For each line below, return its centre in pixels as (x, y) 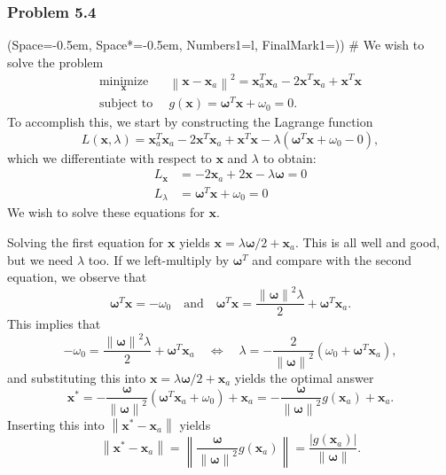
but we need (40, 259)
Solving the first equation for (86, 242)
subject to (126, 104)
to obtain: (290, 157)
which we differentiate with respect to (110, 157)
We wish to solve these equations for (106, 212)
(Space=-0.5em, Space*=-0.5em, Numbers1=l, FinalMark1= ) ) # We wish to (216, 45)
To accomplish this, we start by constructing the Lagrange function (190, 122)
